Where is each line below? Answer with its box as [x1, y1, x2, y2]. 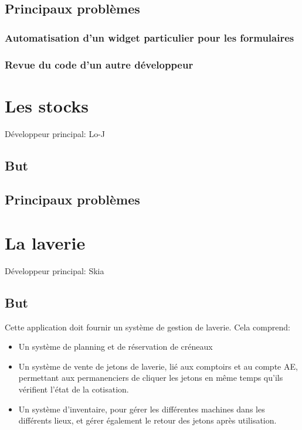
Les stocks [5, 93, 89, 117]
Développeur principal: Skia [5, 264, 104, 277]
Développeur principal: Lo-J [5, 127, 106, 139]
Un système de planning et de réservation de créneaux [18, 340, 213, 353]
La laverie [5, 230, 86, 254]
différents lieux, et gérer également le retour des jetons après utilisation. [18, 414, 277, 426]
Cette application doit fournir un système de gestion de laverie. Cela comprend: [5, 320, 290, 333]
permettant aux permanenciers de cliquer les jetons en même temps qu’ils [18, 371, 283, 384]
